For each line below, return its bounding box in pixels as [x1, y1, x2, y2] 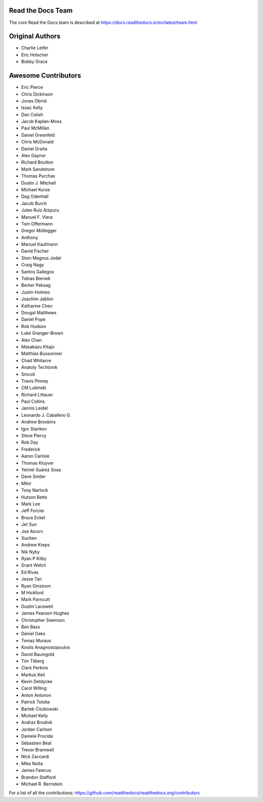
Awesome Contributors [9, 71, 81, 80]
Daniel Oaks [21, 631, 46, 637]
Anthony [21, 234, 38, 240]
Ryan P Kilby [21, 555, 47, 561]
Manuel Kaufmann [21, 242, 58, 247]
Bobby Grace [21, 59, 48, 64]
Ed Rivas [21, 569, 39, 575]
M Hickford [21, 590, 44, 596]
